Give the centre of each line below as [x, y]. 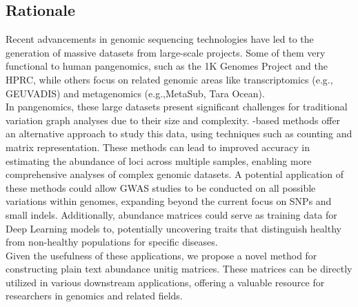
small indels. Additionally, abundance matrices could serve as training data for [171, 214]
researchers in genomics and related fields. [94, 296]
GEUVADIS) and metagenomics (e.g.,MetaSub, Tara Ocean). [135, 93]
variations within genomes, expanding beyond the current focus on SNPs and [169, 201]
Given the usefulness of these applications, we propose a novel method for [161, 255]
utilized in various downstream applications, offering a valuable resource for [165, 282]
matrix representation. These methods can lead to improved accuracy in [158, 147]
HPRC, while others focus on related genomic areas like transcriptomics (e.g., [169, 79]
